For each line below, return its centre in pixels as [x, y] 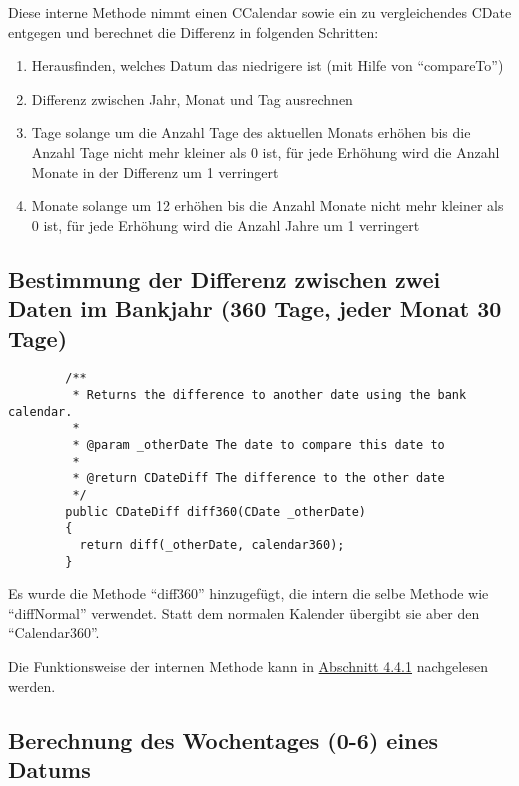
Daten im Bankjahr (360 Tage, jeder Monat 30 [255, 308]
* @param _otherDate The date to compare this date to [258, 444]
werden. [32, 685]
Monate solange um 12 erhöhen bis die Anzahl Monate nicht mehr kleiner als [267, 205]
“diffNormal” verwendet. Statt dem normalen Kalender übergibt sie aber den [244, 612]
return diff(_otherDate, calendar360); [212, 544]
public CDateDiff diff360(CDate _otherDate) [215, 511]
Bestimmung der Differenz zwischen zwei [224, 278]
